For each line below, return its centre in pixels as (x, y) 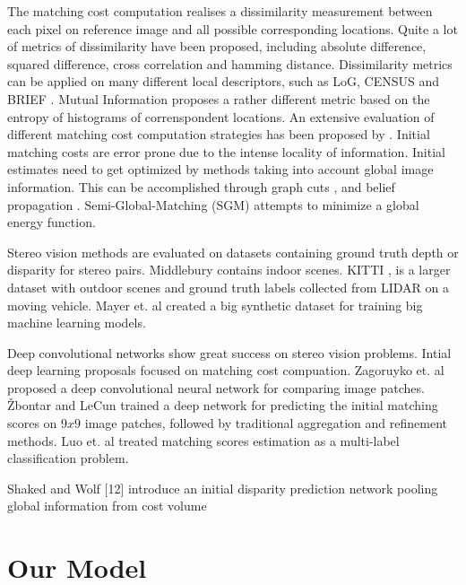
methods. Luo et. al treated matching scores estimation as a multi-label (203, 440)
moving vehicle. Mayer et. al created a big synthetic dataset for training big (215, 305)
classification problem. (68, 458)
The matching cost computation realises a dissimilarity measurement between (220, 11)
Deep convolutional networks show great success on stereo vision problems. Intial (229, 352)
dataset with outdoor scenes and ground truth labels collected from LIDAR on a (228, 287)
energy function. (52, 222)
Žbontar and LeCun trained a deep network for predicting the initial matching (223, 405)
